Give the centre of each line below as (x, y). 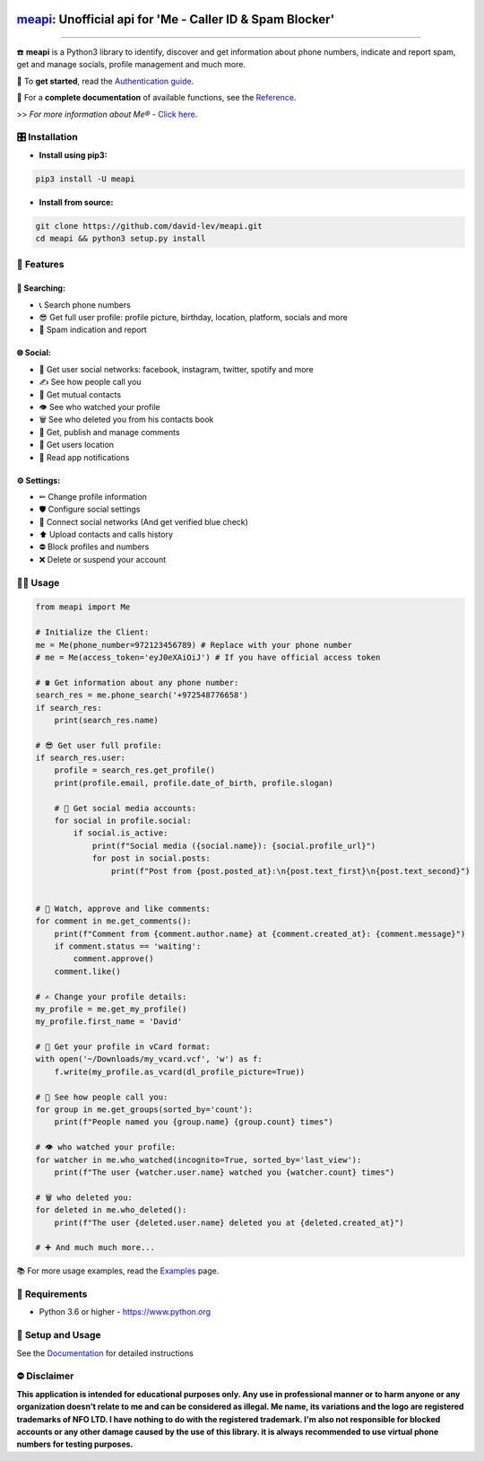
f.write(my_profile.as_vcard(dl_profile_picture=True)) (180, 1072)
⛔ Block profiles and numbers (94, 547)
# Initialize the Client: (92, 632)
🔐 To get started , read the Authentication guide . (105, 81)
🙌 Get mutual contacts (80, 394)
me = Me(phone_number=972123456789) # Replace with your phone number (194, 645)
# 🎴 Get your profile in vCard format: (123, 1047)
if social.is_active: (121, 833)
